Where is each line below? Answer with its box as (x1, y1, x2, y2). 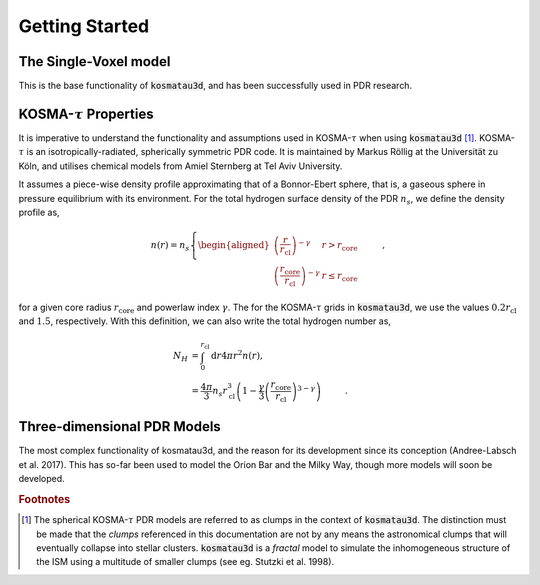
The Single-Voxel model (18, 53, 171, 70)
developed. (18, 473, 65, 485)
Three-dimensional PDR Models (18, 418, 222, 435)
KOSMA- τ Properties (18, 105, 154, 122)
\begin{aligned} (197, 240, 270, 251)
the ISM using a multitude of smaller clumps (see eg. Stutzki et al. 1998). (36, 556, 335, 568)
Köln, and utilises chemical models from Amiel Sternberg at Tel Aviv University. (18, 160, 343, 172)
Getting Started (18, 15, 150, 37)
